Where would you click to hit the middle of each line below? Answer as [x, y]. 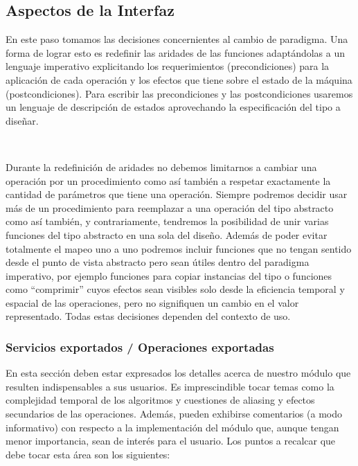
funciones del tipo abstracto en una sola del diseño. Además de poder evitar [167, 234]
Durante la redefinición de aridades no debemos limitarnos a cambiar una [161, 167]
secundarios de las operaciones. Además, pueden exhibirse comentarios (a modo [174, 414]
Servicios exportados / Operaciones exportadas [140, 347]
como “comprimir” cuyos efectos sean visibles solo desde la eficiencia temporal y [175, 289]
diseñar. [22, 120]
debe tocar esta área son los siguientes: [88, 454]
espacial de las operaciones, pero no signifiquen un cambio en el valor [152, 302]
